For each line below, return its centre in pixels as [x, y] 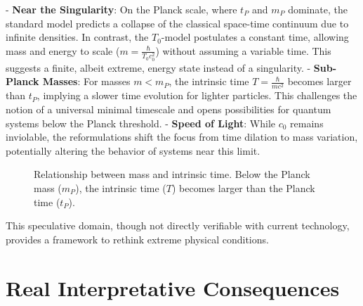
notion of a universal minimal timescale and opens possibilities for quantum [169, 109]
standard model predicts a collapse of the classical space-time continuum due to [177, 23]
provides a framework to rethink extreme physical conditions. [137, 239]
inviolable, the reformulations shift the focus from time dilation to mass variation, [182, 137]
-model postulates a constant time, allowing [255, 37]
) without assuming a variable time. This [243, 50]
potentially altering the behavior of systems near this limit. [133, 150]
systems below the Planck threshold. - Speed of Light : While [141, 123]
